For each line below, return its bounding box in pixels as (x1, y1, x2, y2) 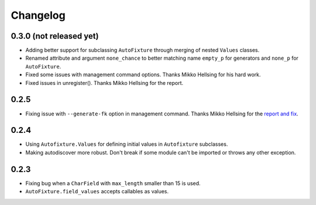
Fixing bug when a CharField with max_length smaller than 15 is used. (25, 179, 201, 187)
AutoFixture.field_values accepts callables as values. (25, 188, 169, 195)
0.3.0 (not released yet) (11, 31, 99, 41)
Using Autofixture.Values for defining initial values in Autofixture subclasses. (25, 141, 228, 148)
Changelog (11, 9, 66, 22)
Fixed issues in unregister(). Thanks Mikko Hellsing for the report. (25, 79, 184, 86)
